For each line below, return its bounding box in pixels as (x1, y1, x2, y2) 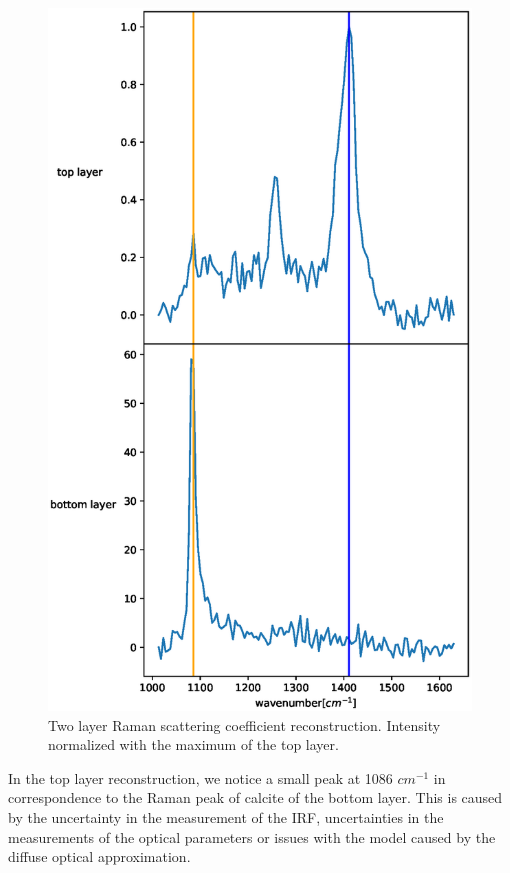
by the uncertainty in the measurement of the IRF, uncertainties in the (8, 806, 444, 827)
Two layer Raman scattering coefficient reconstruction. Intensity (48, 714, 441, 735)
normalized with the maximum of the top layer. (48, 734, 339, 755)
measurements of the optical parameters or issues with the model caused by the (8, 826, 496, 847)
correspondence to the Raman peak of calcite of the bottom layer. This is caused (8, 787, 503, 808)
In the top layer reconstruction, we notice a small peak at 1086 (8, 767, 393, 788)
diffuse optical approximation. (8, 846, 191, 867)
